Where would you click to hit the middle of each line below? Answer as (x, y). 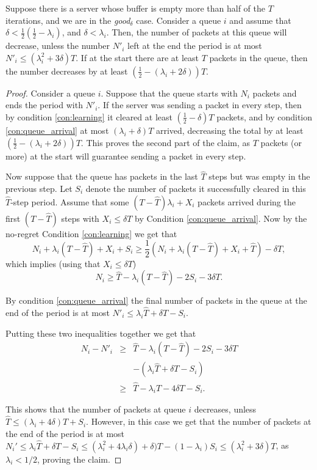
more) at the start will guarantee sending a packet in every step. (126, 156)
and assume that (260, 20)
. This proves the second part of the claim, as (166, 142)
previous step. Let (39, 188)
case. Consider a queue (179, 20)
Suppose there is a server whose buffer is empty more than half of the (135, 8)
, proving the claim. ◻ (80, 459)
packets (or (281, 142)
